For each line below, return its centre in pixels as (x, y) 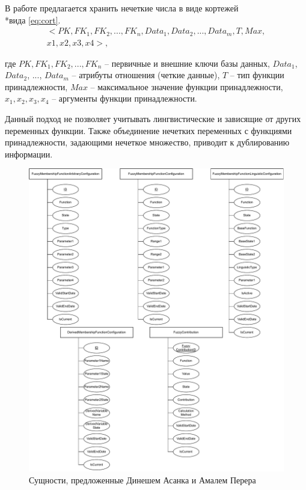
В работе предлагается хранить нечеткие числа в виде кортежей (122, 8)
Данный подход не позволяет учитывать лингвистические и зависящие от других (153, 119)
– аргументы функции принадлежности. (124, 98)
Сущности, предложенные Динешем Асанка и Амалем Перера (142, 479)
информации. (29, 154)
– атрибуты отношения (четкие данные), (146, 75)
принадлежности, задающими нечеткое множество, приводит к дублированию (147, 142)
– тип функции (257, 75)
